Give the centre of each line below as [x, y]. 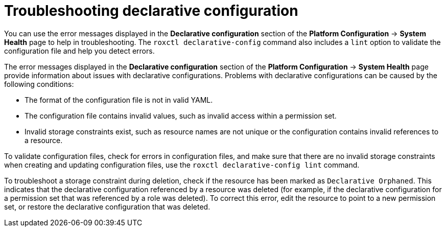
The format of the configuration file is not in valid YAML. [119, 100]
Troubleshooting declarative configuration [151, 11]
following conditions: [39, 84]
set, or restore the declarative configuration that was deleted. [107, 206]
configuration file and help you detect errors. [79, 51]
